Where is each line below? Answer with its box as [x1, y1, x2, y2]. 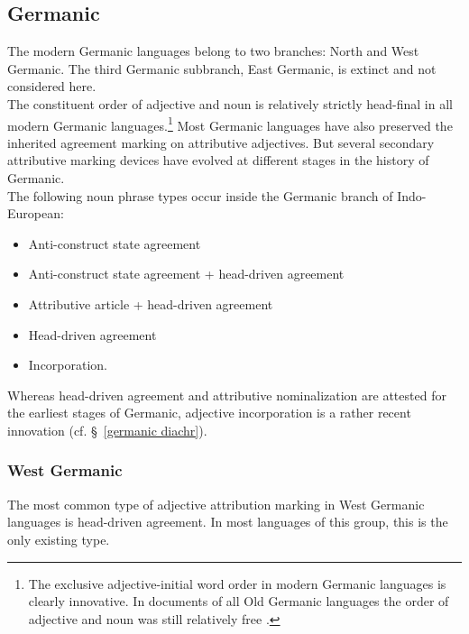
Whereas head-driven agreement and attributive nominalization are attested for [7, 385, 446, 404]
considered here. [7, 77, 97, 96]
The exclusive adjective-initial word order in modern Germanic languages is [28, 574, 446, 593]
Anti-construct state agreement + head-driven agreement [28, 264, 345, 283]
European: [7, 204, 64, 223]
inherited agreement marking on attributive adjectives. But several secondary [7, 133, 435, 152]
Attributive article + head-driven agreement [28, 294, 273, 313]
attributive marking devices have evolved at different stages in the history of [7, 151, 429, 170]
